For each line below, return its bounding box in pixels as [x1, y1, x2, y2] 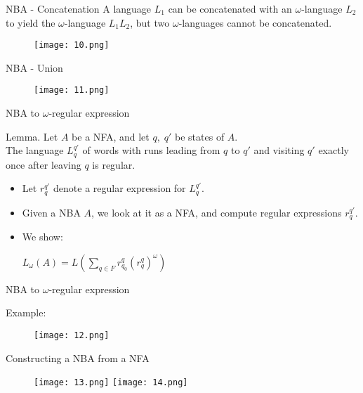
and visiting [253, 143, 305, 157]
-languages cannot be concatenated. [178, 15, 332, 30]
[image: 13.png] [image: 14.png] [34, 378, 188, 388]
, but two [130, 15, 170, 30]
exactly [318, 143, 349, 157]
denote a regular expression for [53, 181, 186, 195]
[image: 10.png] [34, 40, 110, 51]
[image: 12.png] [34, 330, 110, 341]
